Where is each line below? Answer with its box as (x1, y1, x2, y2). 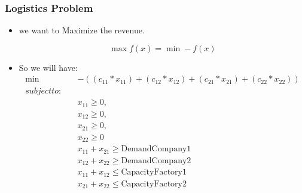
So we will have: (19, 61, 78, 73)
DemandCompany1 (121, 145, 191, 154)
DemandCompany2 (121, 156, 191, 165)
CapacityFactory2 (121, 179, 187, 188)
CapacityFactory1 (121, 168, 187, 177)
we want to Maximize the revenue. (19, 24, 145, 36)
